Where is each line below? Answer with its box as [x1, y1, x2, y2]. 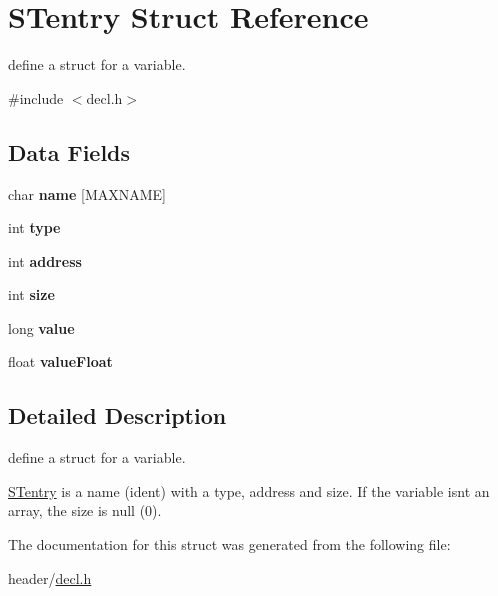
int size [8, 284, 55, 305]
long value [8, 317, 75, 338]
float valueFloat [8, 351, 113, 372]
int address [8, 250, 82, 271]
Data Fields [8, 136, 131, 167]
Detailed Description [8, 400, 227, 431]
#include [8, 87, 64, 108]
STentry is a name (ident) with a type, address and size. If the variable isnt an [8, 480, 490, 501]
